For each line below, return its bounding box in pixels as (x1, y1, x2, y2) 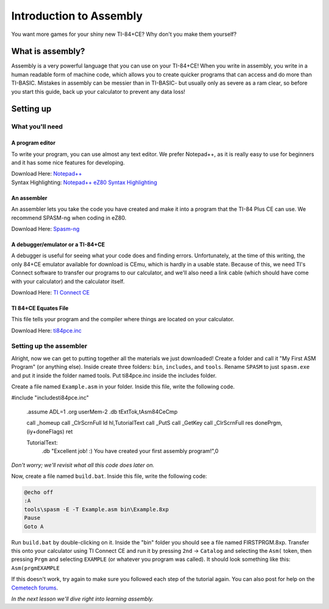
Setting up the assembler (11, 342, 88, 351)
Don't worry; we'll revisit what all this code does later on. (11, 461, 155, 469)
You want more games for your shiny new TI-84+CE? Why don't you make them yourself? (11, 30, 237, 38)
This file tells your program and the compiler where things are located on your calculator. (11, 316, 235, 323)
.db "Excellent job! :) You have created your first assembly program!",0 (41, 447, 219, 455)
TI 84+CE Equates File (11, 304, 69, 312)
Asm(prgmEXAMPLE (11, 564, 60, 571)
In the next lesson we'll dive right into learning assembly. (11, 595, 154, 602)
